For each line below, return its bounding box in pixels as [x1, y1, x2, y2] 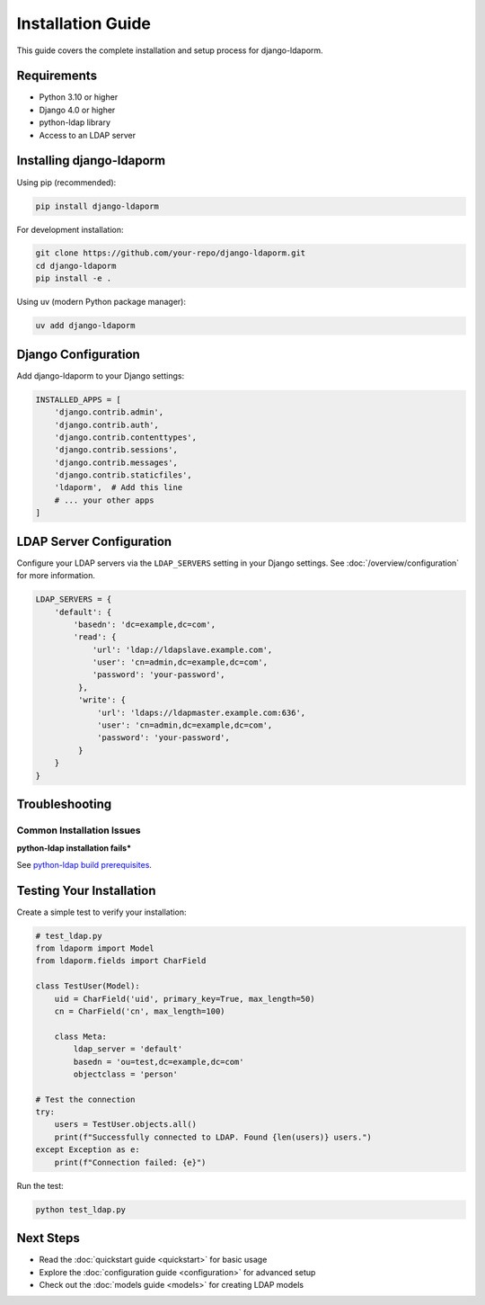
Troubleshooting [16, 796, 112, 811]
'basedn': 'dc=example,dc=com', [73, 619, 216, 630]
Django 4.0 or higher [39, 104, 116, 115]
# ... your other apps [54, 495, 154, 505]
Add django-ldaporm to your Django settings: [16, 370, 184, 381]
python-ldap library [39, 117, 111, 128]
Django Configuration [16, 346, 141, 362]
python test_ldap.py [35, 1204, 126, 1214]
